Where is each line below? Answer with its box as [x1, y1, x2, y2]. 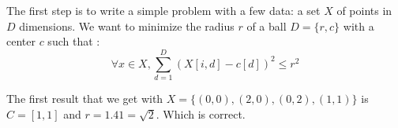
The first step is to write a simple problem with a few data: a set [6, 2, 321, 18]
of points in [336, 2, 392, 18]
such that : [47, 33, 100, 49]
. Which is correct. [156, 105, 246, 122]
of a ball [246, 17, 287, 34]
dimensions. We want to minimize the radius [19, 17, 235, 34]
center [6, 33, 36, 49]
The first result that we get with [6, 90, 163, 106]
